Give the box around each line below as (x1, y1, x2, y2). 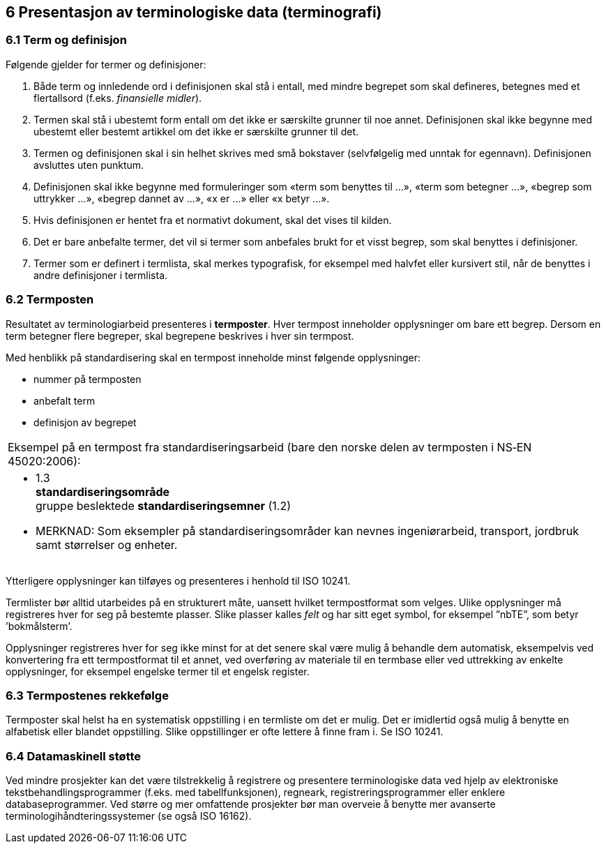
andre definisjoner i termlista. (33, 269, 168, 281)
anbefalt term (33, 394, 96, 407)
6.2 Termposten (6, 292, 94, 307)
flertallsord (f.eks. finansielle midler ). (33, 91, 202, 104)
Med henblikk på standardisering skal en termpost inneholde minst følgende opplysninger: (6, 351, 421, 363)
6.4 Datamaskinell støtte (6, 749, 142, 763)
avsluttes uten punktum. (33, 158, 144, 171)
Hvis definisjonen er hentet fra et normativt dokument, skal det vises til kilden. (33, 213, 392, 226)
